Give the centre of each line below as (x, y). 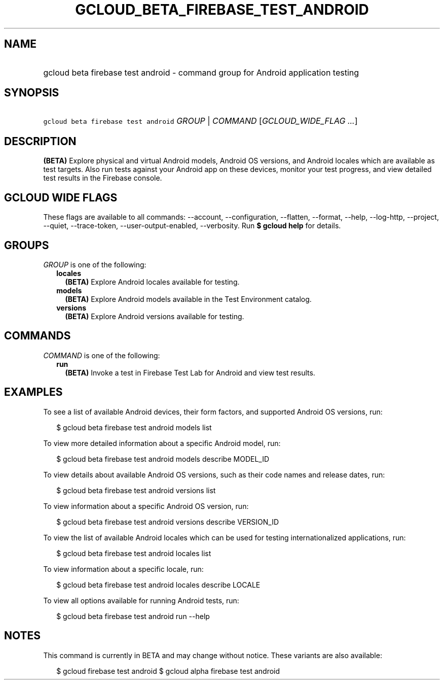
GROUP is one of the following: (95, 264)
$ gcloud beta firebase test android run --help (133, 616)
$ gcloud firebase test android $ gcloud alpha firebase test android (168, 671)
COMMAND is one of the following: (102, 355)
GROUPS (27, 245)
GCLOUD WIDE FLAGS (61, 197)
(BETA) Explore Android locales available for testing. (152, 282)
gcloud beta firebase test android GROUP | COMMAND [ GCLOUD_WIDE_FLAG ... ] (200, 121)
